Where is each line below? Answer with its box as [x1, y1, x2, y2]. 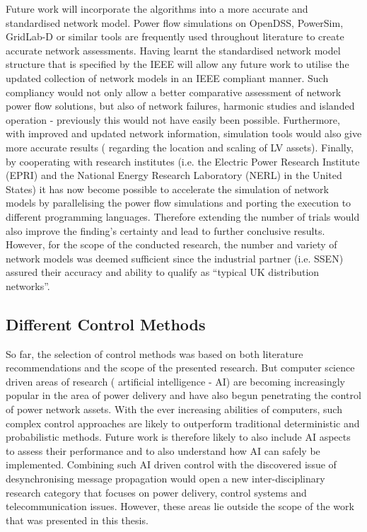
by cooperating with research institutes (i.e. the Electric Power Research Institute [6, 154, 360, 168]
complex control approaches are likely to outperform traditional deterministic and [6, 415, 360, 430]
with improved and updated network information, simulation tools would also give [6, 126, 362, 141]
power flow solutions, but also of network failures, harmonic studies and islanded [6, 98, 355, 113]
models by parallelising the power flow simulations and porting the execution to [6, 195, 351, 210]
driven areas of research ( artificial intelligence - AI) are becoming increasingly [6, 374, 345, 388]
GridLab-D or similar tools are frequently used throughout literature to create [6, 29, 344, 44]
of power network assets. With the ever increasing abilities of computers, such [6, 402, 342, 417]
